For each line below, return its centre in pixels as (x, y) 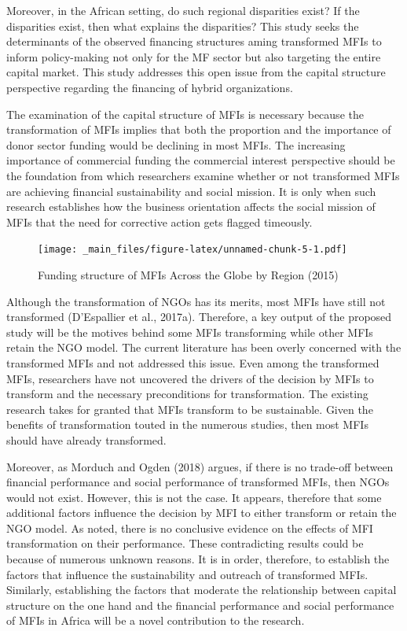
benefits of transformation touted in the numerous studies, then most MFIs (187, 424)
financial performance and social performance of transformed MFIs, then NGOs (198, 482)
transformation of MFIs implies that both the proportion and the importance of (199, 129)
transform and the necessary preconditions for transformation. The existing (187, 394)
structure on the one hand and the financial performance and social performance (200, 605)
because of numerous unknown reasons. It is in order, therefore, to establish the (198, 559)
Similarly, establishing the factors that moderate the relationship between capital (202, 590)
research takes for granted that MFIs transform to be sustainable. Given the (190, 409)
